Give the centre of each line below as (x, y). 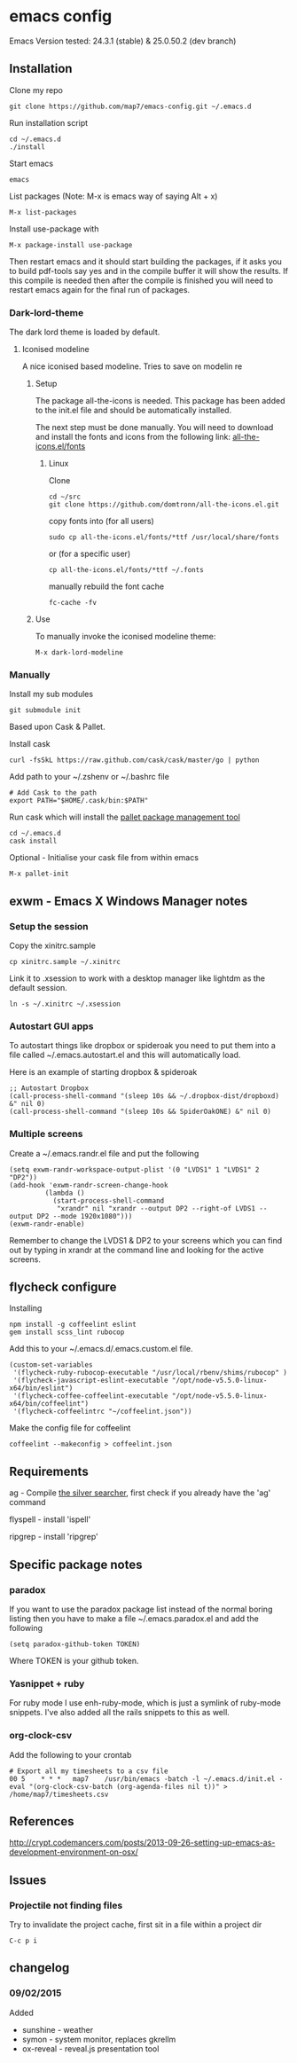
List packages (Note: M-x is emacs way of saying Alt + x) (113, 196)
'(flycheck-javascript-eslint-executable (90, 1381)
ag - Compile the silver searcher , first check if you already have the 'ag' (140, 1493)
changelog (39, 1968)
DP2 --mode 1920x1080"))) (85, 1216)
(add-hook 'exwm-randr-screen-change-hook (89, 1185)
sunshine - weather (58, 2029)
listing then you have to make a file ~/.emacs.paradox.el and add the (134, 1618)
